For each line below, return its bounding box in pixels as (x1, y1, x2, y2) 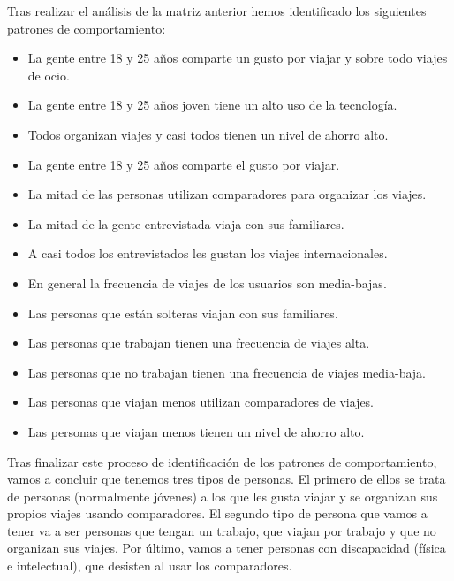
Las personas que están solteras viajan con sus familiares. (27, 303, 338, 322)
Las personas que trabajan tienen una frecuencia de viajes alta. (27, 333, 370, 352)
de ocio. (27, 65, 70, 84)
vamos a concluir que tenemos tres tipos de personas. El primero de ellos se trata (7, 470, 446, 488)
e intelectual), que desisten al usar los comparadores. (7, 556, 292, 575)
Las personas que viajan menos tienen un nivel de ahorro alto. (27, 422, 365, 440)
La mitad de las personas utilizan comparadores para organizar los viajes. (27, 185, 427, 203)
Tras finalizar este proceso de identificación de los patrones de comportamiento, (7, 452, 437, 470)
